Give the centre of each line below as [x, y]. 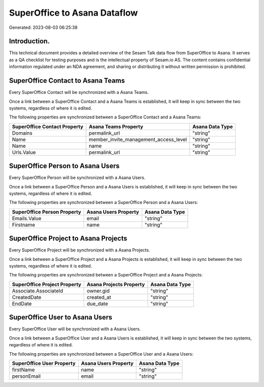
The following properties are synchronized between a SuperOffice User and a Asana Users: [101, 354]
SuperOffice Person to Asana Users [64, 166]
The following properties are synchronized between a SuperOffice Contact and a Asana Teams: [105, 117]
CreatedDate [27, 297]
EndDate [22, 303]
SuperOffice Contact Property [48, 126]
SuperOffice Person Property [47, 212]
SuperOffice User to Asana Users [61, 317]
